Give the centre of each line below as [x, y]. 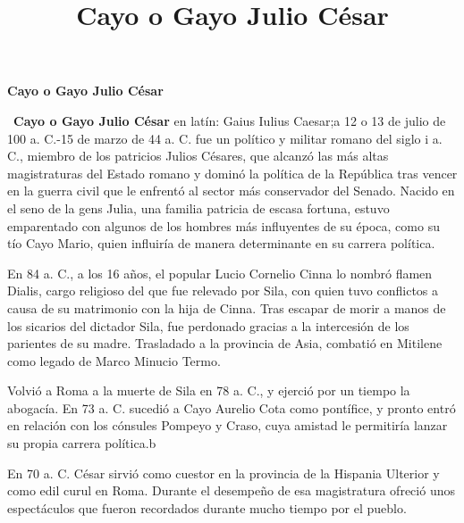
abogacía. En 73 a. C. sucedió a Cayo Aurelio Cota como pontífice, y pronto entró [232, 407]
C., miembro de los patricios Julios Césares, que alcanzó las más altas [198, 156]
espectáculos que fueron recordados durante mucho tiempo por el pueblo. [207, 507]
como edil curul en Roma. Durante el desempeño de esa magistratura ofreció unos [231, 490]
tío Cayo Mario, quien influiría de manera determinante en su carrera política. [221, 243]
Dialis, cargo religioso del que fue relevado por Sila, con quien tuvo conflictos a [223, 291]
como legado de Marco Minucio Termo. [114, 360]
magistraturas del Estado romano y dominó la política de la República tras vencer [232, 173]
